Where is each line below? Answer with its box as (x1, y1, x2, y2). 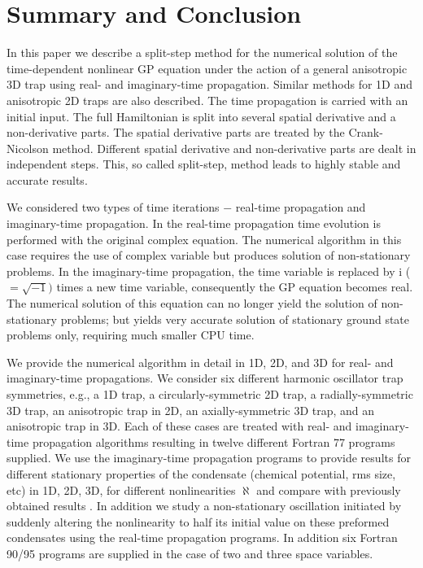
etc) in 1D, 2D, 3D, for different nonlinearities (7, 481, 236, 498)
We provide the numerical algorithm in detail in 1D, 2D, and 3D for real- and (7, 353, 394, 370)
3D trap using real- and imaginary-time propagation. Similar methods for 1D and (7, 76, 412, 93)
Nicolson (7, 139, 49, 156)
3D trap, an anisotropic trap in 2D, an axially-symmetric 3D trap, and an (7, 401, 375, 418)
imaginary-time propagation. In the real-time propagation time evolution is (7, 215, 381, 232)
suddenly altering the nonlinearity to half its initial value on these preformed (7, 513, 390, 530)
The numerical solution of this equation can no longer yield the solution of (7, 295, 377, 312)
